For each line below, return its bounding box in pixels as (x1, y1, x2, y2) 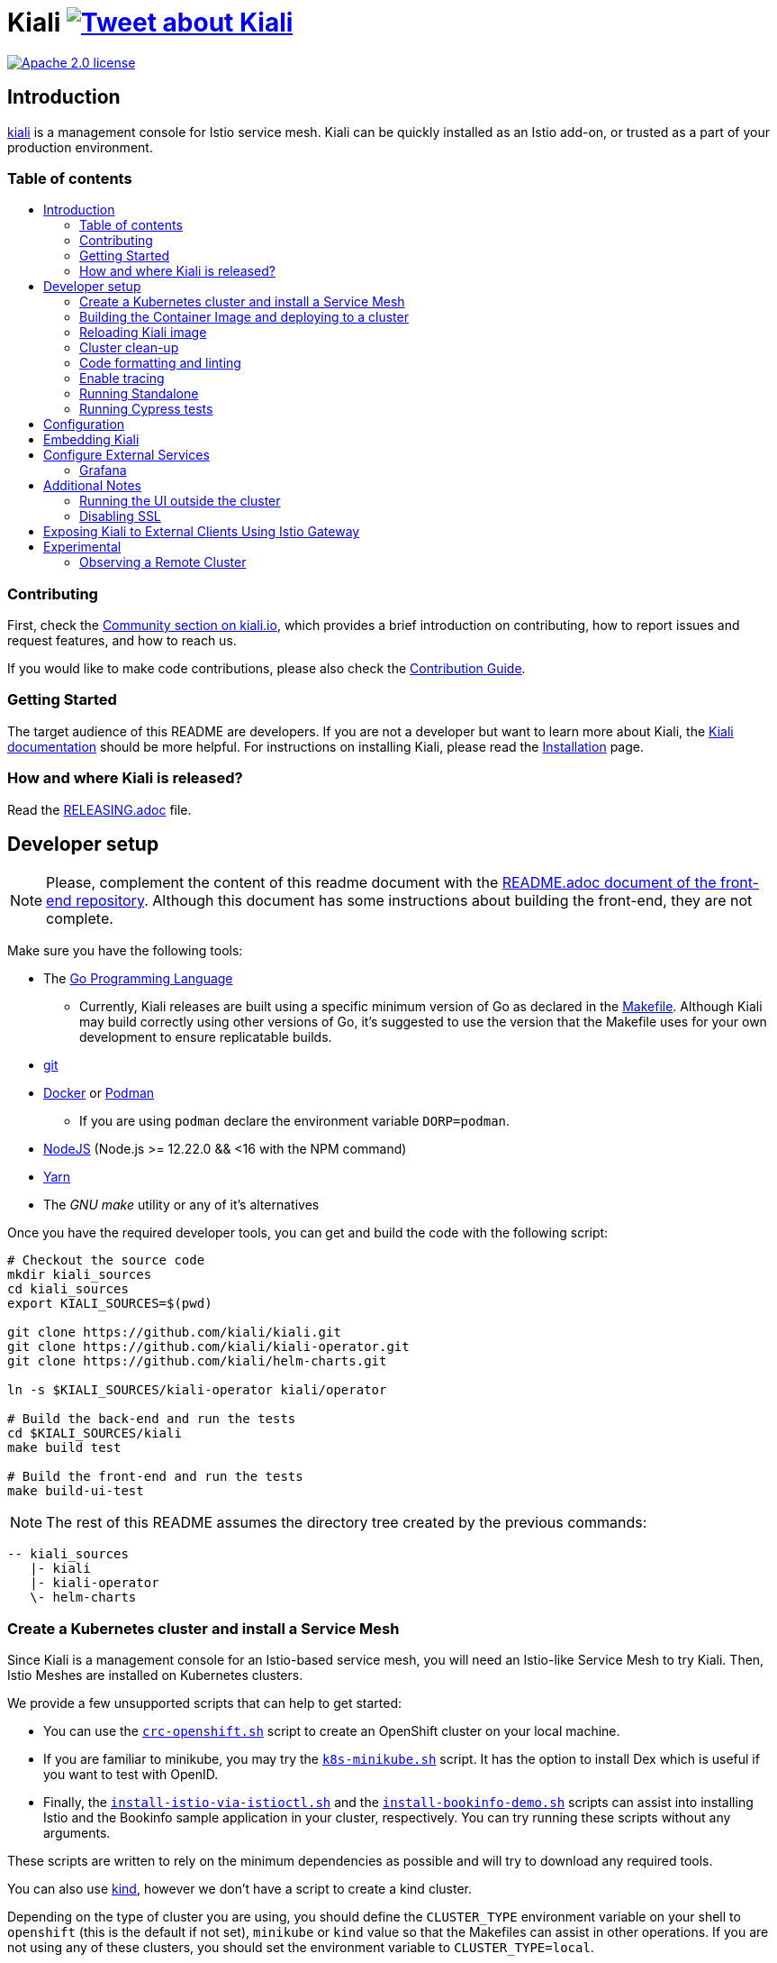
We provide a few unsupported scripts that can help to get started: (7, 1695, 402, 1712)
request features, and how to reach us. (7, 633, 237, 649)
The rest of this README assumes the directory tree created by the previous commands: (46, 1513, 647, 1532)
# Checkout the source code (7, 1253, 205, 1268)
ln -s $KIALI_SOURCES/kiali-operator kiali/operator (7, 1383, 387, 1398)
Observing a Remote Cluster (79, 554, 247, 571)
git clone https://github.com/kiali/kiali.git (7, 1325, 341, 1340)
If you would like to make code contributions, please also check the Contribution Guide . (7, 661, 526, 677)
